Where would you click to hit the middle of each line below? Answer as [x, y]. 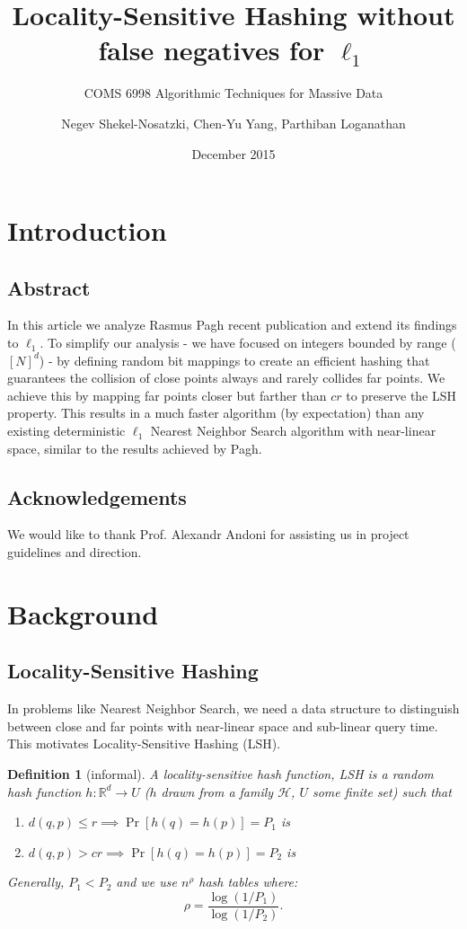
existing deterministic [66, 431]
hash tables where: [248, 882]
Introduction [87, 230]
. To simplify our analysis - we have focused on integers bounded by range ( [248, 343]
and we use [146, 882]
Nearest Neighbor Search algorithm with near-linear [293, 431]
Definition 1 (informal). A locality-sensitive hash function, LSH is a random [220, 773]
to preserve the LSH [401, 395]
